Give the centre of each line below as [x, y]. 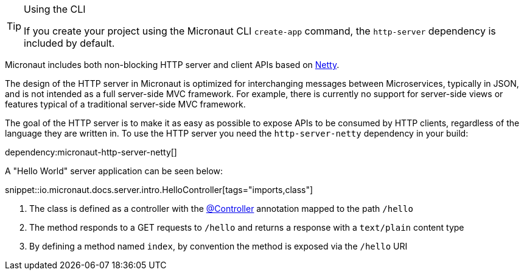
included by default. [69, 43]
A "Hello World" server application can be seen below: [114, 171]
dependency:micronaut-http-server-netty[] [91, 152]
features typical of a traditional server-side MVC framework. [125, 104]
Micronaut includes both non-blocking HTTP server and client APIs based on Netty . [172, 65]
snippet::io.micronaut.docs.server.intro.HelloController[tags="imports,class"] [159, 190]
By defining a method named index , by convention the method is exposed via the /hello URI [218, 246]
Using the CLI [55, 9]
